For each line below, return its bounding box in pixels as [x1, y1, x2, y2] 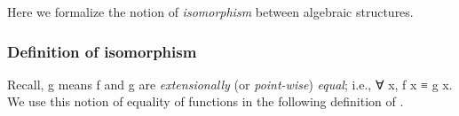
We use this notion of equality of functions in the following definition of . [7, 92, 404, 111]
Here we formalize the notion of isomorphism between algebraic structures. [7, 3, 414, 20]
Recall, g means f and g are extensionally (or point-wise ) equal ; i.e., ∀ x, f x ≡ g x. [7, 74, 453, 93]
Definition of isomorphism [7, 40, 197, 62]
